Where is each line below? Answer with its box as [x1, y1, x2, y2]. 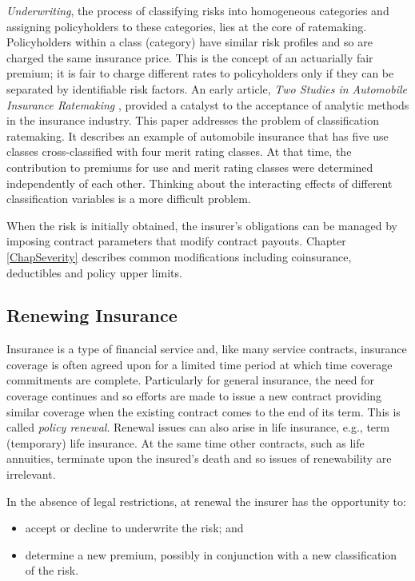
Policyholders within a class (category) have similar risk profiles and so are [6, 34, 373, 50]
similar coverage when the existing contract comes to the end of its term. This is [6, 403, 401, 420]
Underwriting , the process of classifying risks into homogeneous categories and [6, 2, 389, 18]
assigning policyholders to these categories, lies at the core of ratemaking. [6, 18, 367, 34]
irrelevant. [6, 466, 56, 483]
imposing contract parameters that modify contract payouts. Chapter [6, 233, 346, 249]
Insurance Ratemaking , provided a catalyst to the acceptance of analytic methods [6, 96, 409, 113]
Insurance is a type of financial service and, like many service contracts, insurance [6, 340, 407, 357]
